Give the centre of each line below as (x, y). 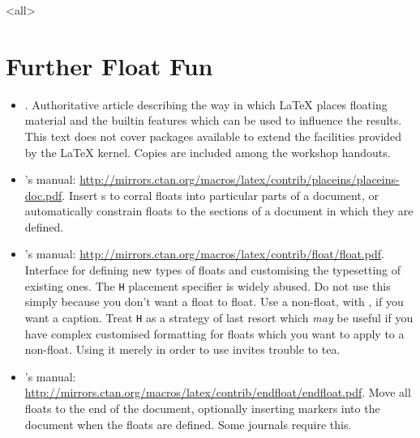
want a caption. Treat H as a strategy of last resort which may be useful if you (219, 317)
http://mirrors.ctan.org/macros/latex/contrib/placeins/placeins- (240, 179)
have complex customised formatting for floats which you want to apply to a (214, 333)
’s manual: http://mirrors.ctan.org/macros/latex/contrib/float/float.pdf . (204, 254)
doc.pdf (43, 195)
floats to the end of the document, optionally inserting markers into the (202, 408)
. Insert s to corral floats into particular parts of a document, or (220, 195)
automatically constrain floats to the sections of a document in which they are (219, 211)
